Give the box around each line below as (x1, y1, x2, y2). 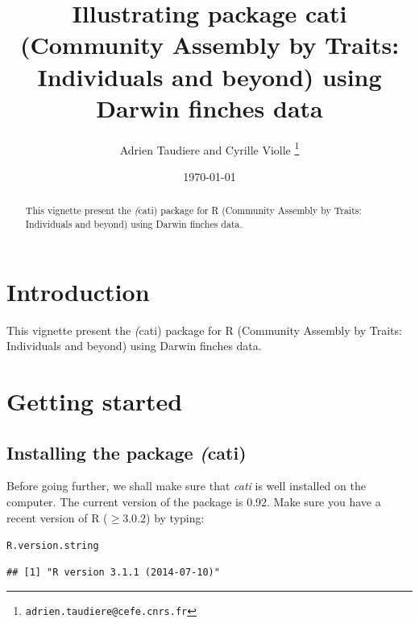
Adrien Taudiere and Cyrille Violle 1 (119, 138, 300, 158)
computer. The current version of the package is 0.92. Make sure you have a (6, 493, 381, 510)
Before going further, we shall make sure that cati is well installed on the (6, 477, 366, 494)
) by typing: (146, 509, 205, 526)
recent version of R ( (6, 509, 108, 526)
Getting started (6, 384, 183, 417)
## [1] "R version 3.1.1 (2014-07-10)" (6, 566, 220, 578)
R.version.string (6, 540, 99, 552)
